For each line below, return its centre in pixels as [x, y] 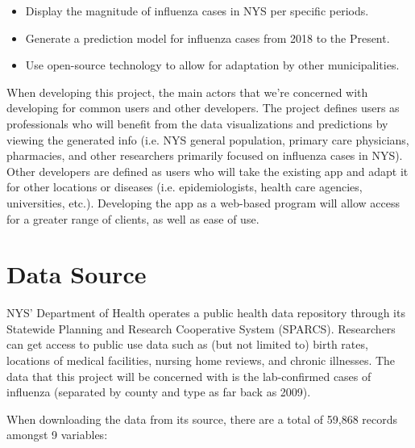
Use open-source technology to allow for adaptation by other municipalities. [212, 65]
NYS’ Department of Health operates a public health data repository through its [206, 313]
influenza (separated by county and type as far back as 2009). [159, 392]
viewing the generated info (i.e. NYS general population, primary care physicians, [208, 139]
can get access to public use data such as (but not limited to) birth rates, [187, 344]
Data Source [77, 274]
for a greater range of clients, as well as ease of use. [133, 218]
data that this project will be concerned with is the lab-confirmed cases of [189, 376]
